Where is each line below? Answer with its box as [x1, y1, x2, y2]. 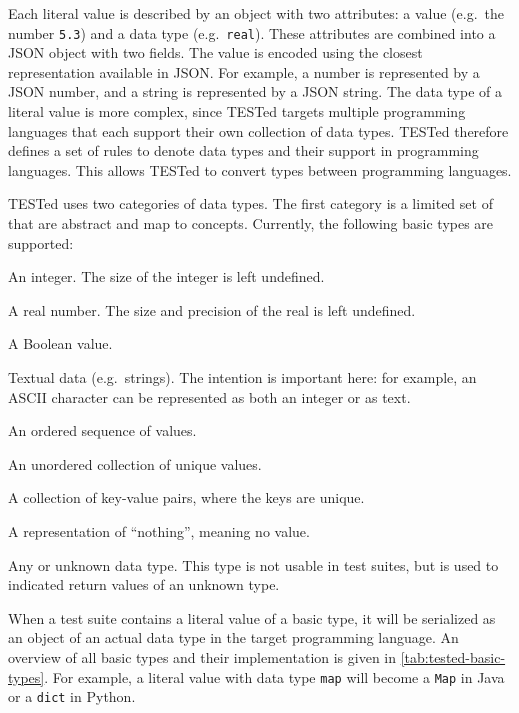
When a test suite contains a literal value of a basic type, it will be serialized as [8, 607, 496, 628]
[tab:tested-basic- [400, 646, 506, 667]
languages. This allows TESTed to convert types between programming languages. [8, 159, 512, 180]
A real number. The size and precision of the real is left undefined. [8, 299, 416, 320]
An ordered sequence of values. [8, 420, 197, 441]
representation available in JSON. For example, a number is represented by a [8, 61, 480, 82]
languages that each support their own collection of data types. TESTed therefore [8, 120, 509, 141]
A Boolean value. [8, 333, 113, 354]
